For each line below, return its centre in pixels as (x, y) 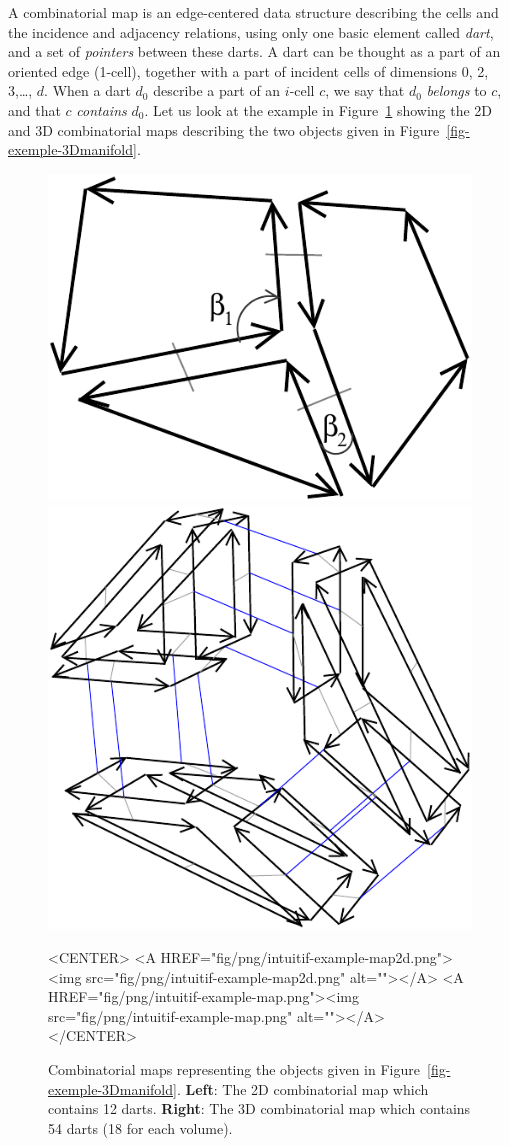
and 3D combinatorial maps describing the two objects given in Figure (224, 129)
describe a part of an (217, 90)
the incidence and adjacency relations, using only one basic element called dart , (251, 31)
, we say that (365, 90)
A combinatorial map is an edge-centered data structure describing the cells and (253, 12)
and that (34, 109)
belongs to (456, 90)
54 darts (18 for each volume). (140, 1127)
